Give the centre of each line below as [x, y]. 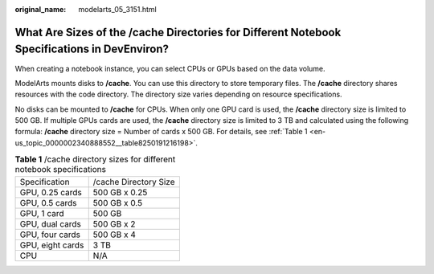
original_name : [41, 9]
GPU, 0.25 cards [51, 192]
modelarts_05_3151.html [117, 9]
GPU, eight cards [52, 245]
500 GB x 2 [114, 223]
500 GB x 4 [114, 235]
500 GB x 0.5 [118, 202]
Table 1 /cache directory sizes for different [95, 159]
